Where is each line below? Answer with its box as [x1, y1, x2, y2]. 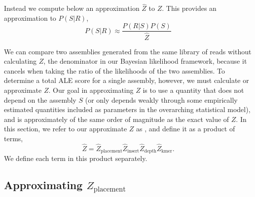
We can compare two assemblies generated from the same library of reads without [4, 46, 252, 56]
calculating [4, 56, 37, 66]
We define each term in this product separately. [4, 153, 147, 163]
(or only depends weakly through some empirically [85, 94, 238, 105]
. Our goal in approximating [48, 84, 134, 95]
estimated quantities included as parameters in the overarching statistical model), [4, 104, 251, 115]
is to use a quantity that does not [143, 84, 244, 95]
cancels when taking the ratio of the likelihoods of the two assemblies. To [4, 65, 225, 76]
